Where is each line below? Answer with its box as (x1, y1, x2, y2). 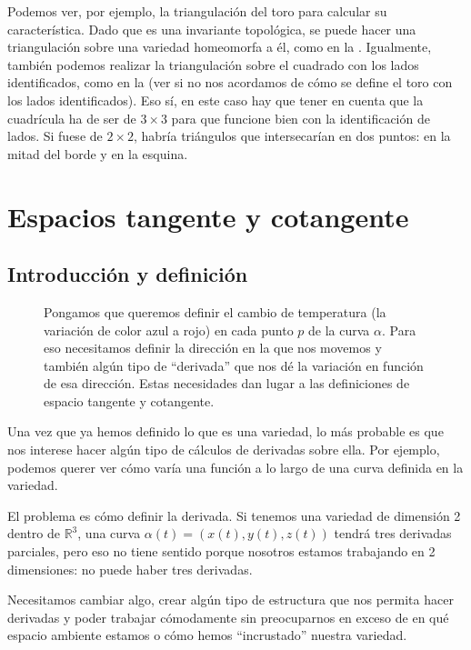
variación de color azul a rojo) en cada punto (44, 320, 294, 339)
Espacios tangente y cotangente (7, 197, 409, 235)
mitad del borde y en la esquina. (7, 144, 188, 163)
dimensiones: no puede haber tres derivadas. (7, 559, 253, 578)
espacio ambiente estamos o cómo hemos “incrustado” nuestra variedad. (7, 625, 407, 645)
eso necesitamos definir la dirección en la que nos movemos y (44, 338, 382, 357)
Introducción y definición (7, 260, 248, 288)
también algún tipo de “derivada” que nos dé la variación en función (44, 355, 424, 375)
